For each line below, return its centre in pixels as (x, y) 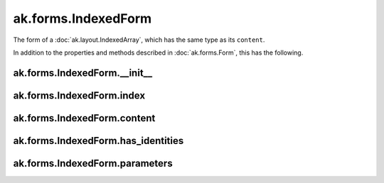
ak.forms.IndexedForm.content (84, 118)
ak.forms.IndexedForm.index (79, 95)
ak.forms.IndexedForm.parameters (93, 163)
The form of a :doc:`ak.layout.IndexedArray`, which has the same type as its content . (139, 40)
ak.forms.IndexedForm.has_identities (98, 141)
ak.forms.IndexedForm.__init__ (83, 73)
